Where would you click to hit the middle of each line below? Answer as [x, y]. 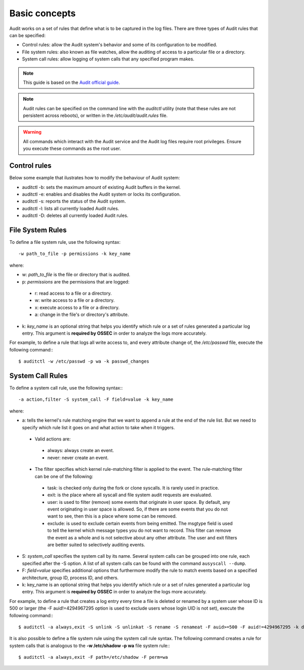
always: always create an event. [81, 451]
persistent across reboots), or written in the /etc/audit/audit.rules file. [95, 116]
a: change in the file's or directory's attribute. [82, 314]
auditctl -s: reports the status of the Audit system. [74, 201]
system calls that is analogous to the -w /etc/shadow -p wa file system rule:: [90, 646]
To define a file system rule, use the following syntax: [65, 242]
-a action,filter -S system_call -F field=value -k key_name [96, 400]
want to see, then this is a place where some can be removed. [112, 516]
